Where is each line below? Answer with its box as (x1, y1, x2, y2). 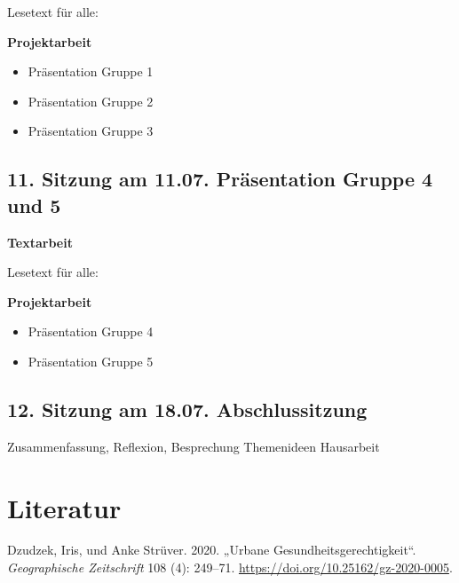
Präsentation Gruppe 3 (28, 122, 154, 140)
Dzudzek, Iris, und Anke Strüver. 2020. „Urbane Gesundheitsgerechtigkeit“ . (7, 540, 416, 559)
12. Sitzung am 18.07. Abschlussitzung (7, 395, 368, 422)
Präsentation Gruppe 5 (28, 351, 154, 370)
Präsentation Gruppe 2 (28, 91, 154, 110)
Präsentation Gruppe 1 (28, 62, 154, 81)
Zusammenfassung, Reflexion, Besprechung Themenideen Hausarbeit (7, 437, 380, 455)
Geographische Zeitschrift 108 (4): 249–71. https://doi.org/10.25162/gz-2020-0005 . (7, 558, 453, 577)
